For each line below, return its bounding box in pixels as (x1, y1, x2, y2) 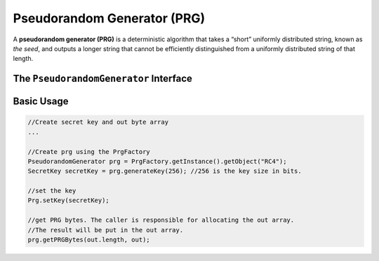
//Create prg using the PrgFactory (27, 148, 150, 155)
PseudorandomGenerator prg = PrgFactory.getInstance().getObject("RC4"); (27, 157, 287, 165)
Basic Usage (13, 95, 69, 108)
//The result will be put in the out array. (27, 226, 184, 234)
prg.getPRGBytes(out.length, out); (27, 236, 150, 244)
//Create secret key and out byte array (27, 118, 168, 126)
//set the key (27, 187, 77, 195)
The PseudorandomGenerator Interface (13, 73, 192, 85)
